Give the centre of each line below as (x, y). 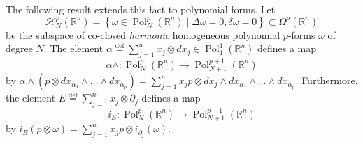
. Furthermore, (327, 80)
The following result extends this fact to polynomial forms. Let (141, 9)
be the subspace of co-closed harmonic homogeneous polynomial (143, 34)
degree (19, 48)
